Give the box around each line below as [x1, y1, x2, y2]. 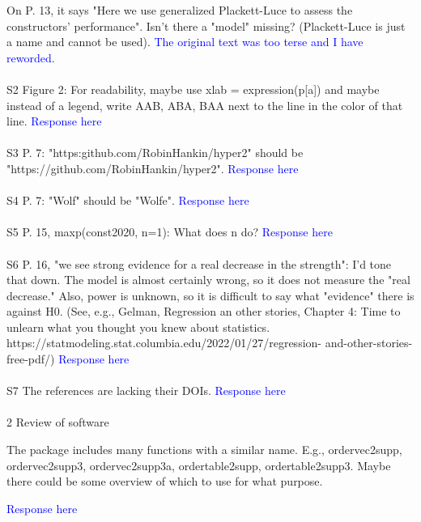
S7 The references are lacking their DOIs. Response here [6, 382, 286, 399]
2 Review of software [6, 414, 109, 431]
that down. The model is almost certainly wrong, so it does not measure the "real [6, 271, 410, 288]
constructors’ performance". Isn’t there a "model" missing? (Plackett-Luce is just [6, 17, 406, 34]
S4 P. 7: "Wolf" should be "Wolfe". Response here [6, 192, 249, 209]
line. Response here [6, 112, 102, 129]
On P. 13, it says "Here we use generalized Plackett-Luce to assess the [6, 2, 353, 18]
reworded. [6, 49, 55, 66]
